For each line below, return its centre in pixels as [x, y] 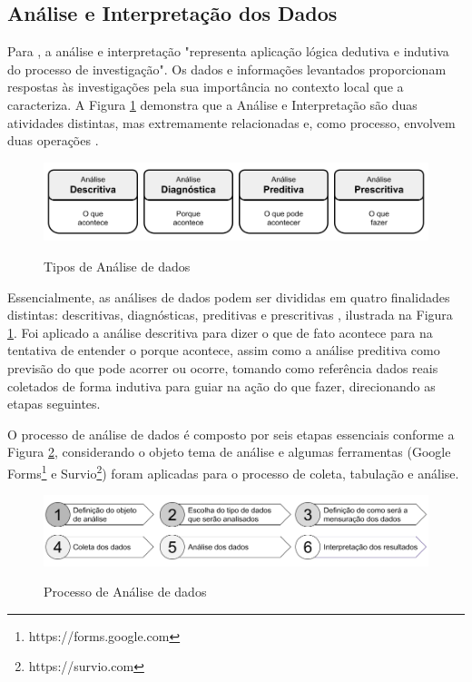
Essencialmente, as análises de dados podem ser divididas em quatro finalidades [229, 297]
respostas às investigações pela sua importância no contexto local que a [206, 87]
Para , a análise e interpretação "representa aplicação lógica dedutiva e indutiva [228, 51]
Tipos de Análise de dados [117, 267]
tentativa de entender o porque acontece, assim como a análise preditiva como [224, 350]
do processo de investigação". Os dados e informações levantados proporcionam [227, 69]
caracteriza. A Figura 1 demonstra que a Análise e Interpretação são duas [212, 104]
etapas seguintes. [54, 404]
